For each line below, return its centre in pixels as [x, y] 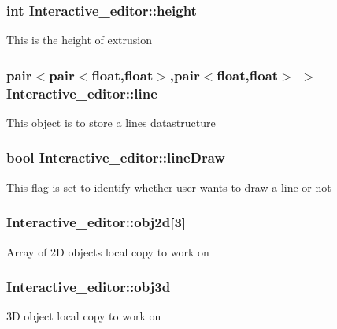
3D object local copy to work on [84, 316]
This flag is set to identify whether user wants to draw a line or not [169, 187]
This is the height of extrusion [79, 40]
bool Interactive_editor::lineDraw [116, 157]
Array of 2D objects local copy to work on [108, 251]
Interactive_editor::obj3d [89, 287]
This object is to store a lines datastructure [111, 122]
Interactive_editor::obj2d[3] [96, 222]
